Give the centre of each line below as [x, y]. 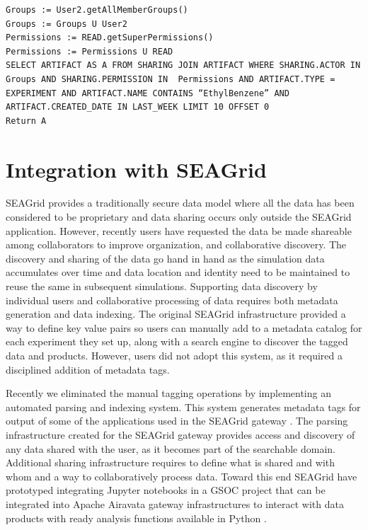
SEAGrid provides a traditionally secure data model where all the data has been [180, 203]
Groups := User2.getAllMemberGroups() [97, 10]
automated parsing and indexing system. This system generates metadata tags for [183, 407]
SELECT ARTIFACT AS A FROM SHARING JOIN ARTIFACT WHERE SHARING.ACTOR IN [183, 65]
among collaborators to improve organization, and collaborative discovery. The [176, 244]
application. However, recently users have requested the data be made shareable [179, 230]
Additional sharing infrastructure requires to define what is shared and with [171, 462]
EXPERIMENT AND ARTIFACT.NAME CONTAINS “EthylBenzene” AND [148, 93]
